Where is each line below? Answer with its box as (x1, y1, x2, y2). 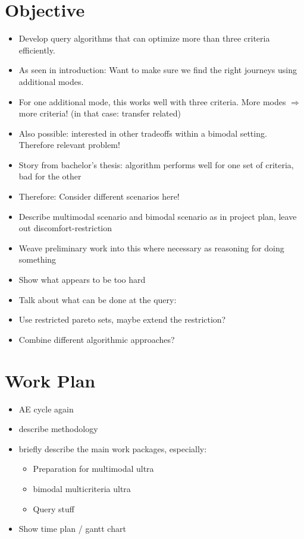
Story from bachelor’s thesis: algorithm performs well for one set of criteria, (18, 158, 294, 171)
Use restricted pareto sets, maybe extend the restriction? (18, 313, 226, 326)
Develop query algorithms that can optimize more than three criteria (18, 32, 270, 45)
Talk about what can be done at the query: (18, 293, 177, 305)
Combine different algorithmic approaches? (18, 333, 175, 345)
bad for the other (18, 170, 82, 182)
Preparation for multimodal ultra (33, 462, 154, 475)
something (18, 253, 57, 266)
